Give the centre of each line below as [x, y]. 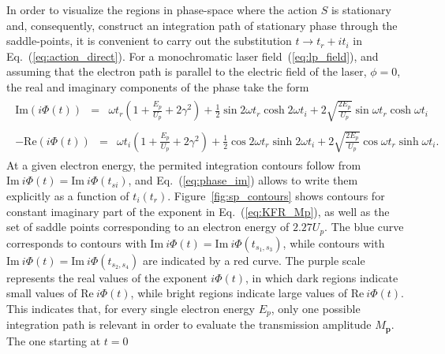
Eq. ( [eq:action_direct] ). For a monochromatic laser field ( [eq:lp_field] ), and [193, 56]
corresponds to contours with [77, 242]
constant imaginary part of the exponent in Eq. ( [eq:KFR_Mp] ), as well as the [198, 211]
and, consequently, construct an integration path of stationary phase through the [202, 25]
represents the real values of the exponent [107, 277]
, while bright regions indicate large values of [239, 293]
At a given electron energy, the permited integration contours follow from [184, 164]
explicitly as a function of [68, 195]
